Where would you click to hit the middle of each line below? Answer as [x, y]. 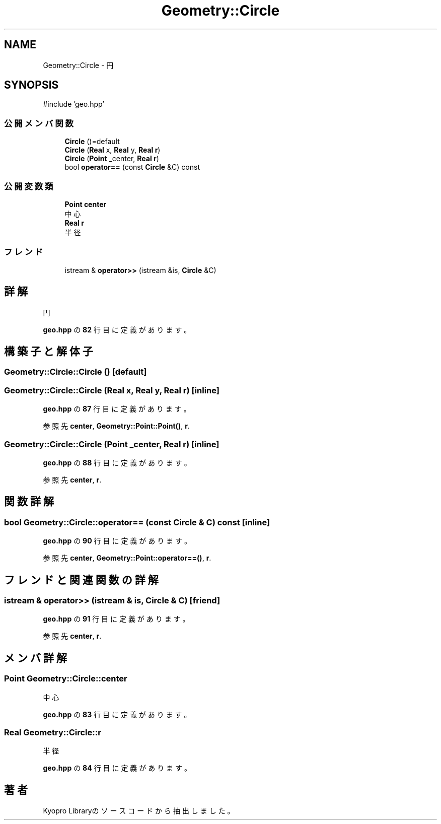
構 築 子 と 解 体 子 [49, 351]
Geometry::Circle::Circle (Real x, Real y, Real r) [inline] [112, 390]
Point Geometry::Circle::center [66, 679]
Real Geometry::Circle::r [53, 732]
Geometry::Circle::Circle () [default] [76, 372]
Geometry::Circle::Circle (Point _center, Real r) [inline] [112, 444]
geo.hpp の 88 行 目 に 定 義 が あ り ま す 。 [117, 462]
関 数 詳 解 [29, 502]
